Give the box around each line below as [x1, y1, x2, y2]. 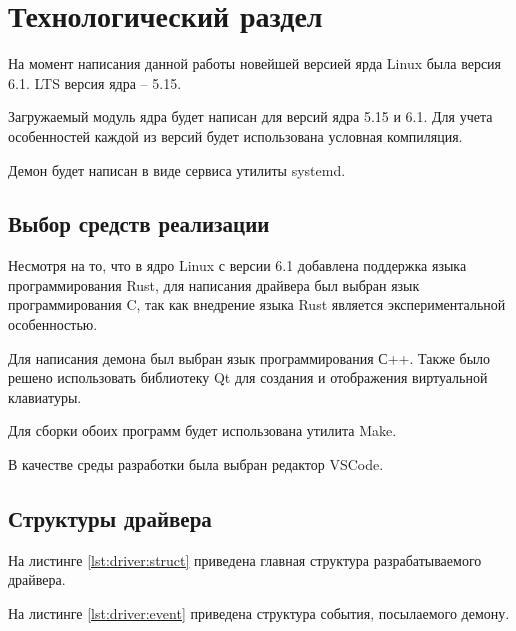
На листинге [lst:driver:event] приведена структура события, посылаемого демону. [8, 603, 510, 624]
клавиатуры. [8, 386, 82, 407]
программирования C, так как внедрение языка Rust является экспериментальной [8, 294, 506, 315]
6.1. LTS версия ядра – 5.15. [8, 72, 182, 93]
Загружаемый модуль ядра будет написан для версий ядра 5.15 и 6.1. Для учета [8, 106, 493, 127]
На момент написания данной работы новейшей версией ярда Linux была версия [8, 53, 502, 74]
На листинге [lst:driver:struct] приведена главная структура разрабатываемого [8, 549, 482, 570]
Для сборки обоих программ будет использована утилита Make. [8, 420, 397, 441]
